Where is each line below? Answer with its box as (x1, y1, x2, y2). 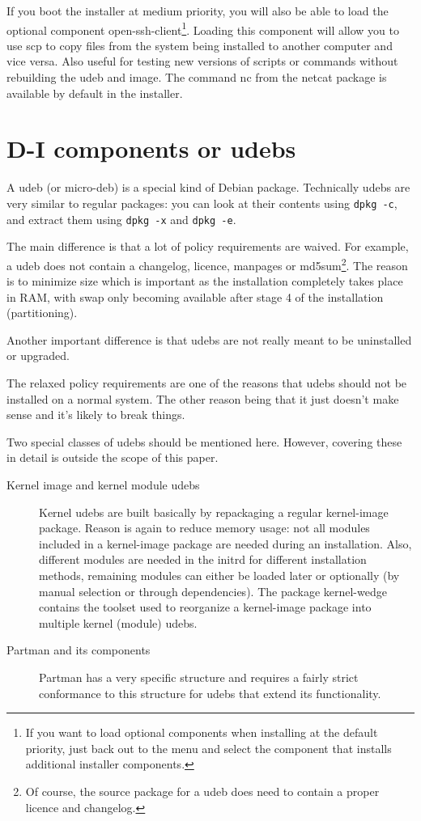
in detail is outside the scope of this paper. (6, 449, 219, 466)
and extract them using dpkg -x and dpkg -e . (6, 210, 236, 227)
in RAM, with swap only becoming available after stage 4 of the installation (6, 288, 384, 305)
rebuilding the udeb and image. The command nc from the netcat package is (6, 69, 387, 86)
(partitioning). (6, 304, 78, 321)
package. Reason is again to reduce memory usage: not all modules (39, 519, 370, 536)
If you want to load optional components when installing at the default (25, 724, 378, 741)
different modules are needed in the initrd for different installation (39, 551, 367, 568)
